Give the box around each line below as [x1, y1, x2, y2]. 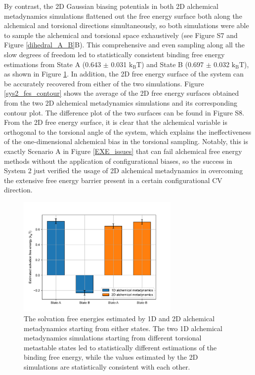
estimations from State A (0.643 [4, 59, 101, 69]
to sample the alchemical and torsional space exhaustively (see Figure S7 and [4, 30, 238, 40]
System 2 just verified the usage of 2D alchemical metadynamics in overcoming [4, 165, 243, 176]
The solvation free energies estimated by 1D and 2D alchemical [24, 313, 215, 324]
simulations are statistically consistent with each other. [24, 362, 190, 372]
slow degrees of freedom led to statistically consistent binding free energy [4, 49, 225, 59]
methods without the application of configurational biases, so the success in [4, 155, 232, 166]
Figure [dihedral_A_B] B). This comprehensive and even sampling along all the [4, 39, 245, 50]
